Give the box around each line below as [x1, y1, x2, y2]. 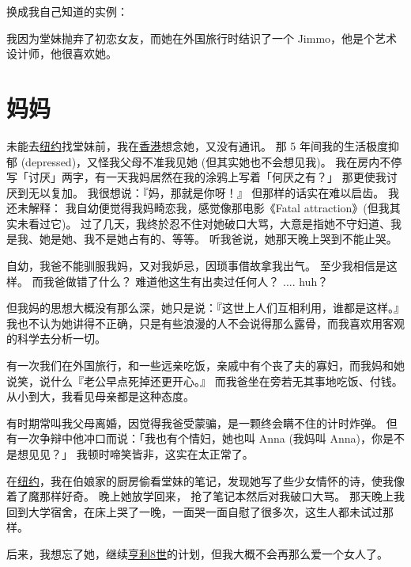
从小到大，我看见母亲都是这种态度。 [6, 388, 194, 405]
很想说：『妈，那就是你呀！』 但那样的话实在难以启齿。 [98, 184, 385, 200]
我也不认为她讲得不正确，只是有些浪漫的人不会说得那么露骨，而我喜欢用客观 [6, 314, 405, 331]
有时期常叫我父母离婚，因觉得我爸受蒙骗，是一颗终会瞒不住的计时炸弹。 [6, 414, 383, 431]
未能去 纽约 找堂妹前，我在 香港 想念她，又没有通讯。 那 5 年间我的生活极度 [6, 137, 388, 154]
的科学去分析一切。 [6, 330, 106, 347]
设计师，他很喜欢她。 [6, 45, 117, 62]
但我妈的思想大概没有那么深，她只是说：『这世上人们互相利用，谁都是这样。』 [6, 299, 405, 316]
